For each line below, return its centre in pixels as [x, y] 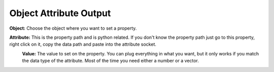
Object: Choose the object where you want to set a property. [73, 28]
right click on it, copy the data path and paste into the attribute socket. [83, 44]
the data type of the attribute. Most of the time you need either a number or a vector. [110, 61]
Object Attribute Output [60, 13]
